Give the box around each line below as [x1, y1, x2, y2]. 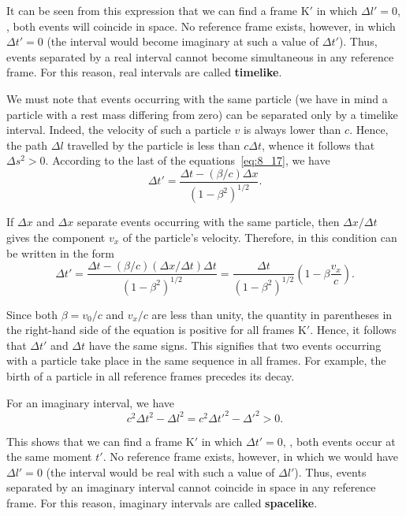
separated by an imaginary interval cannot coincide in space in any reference [6, 479, 376, 496]
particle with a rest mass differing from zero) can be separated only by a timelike [6, 106, 398, 122]
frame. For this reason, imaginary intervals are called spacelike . [6, 494, 318, 510]
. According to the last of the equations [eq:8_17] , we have [45, 152, 330, 169]
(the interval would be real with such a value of [46, 463, 275, 480]
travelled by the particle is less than [67, 136, 240, 153]
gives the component [6, 228, 106, 245]
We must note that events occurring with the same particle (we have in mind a [6, 90, 388, 106]
